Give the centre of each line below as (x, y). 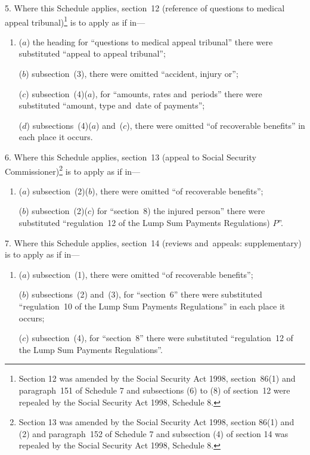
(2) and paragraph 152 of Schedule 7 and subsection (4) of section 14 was (154, 433)
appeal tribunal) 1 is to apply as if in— (75, 21)
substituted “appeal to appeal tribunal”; (92, 53)
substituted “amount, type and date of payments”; (112, 105)
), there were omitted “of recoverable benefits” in (216, 125)
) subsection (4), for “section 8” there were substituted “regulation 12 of (159, 338)
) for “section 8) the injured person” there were (178, 211)
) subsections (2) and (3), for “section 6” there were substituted (144, 294)
